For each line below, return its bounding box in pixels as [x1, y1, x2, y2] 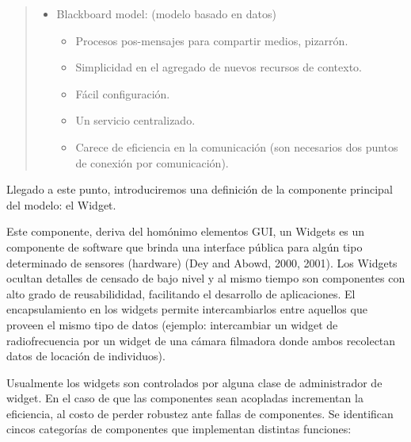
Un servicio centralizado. [75, 112, 196, 129]
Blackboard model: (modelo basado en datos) [56, 6, 276, 21]
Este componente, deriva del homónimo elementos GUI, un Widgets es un [6, 223, 365, 240]
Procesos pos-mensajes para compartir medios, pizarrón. [75, 32, 348, 48]
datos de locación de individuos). [6, 348, 166, 364]
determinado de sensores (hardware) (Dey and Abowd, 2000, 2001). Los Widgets [6, 254, 398, 271]
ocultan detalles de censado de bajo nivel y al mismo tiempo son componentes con [6, 270, 405, 286]
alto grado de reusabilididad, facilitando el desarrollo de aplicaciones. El [6, 285, 356, 302]
